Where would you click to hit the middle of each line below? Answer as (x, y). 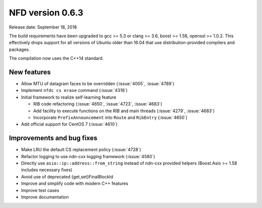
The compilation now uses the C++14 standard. (56, 59)
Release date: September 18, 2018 (43, 27)
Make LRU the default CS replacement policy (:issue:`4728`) (81, 149)
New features (30, 72)
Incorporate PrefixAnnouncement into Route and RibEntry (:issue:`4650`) (110, 117)
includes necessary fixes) (47, 170)
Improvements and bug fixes (53, 138)
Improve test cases (40, 190)
